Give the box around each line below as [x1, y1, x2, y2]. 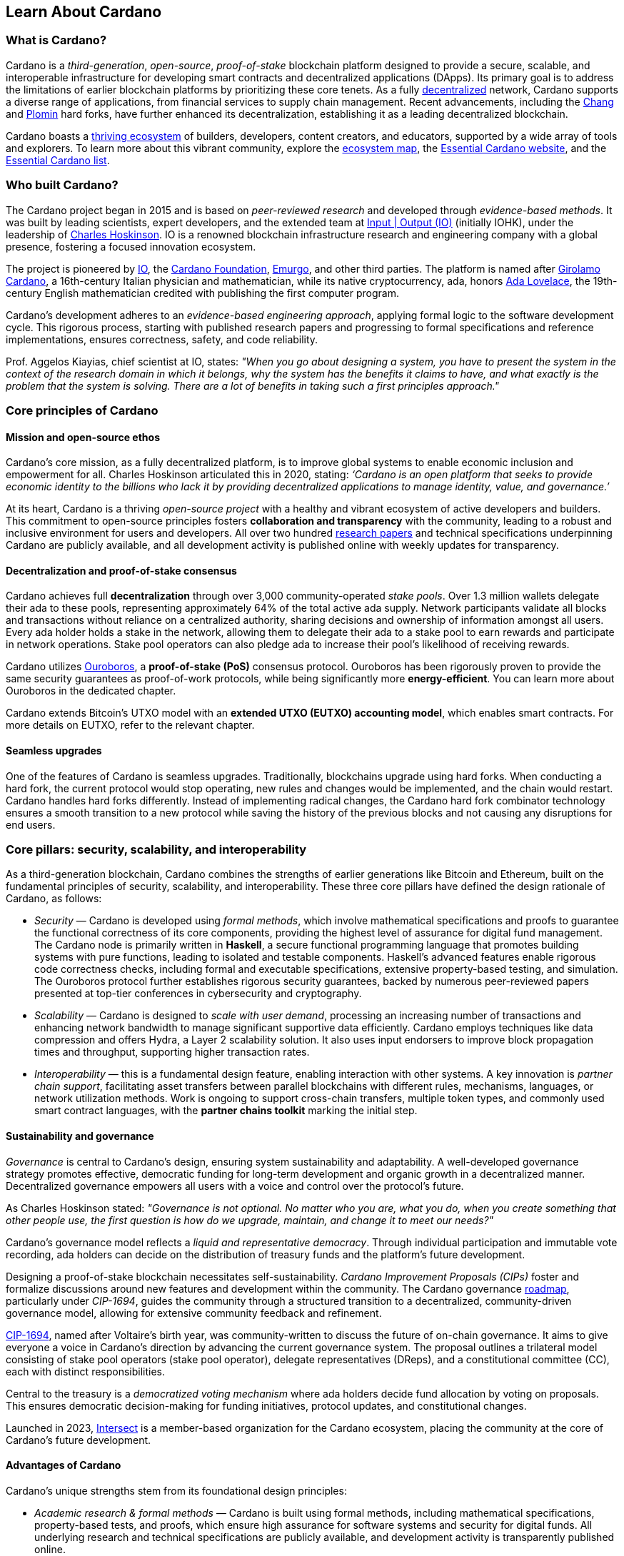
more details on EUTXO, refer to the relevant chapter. [6, 719, 255, 732]
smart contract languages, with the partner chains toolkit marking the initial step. [34, 1104, 418, 1117]
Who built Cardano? [6, 178, 119, 193]
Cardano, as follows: [6, 892, 102, 905]
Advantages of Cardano [6, 1459, 121, 1472]
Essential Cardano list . [6, 153, 110, 166]
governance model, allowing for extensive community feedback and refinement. [6, 1306, 382, 1319]
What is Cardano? [6, 33, 107, 48]
